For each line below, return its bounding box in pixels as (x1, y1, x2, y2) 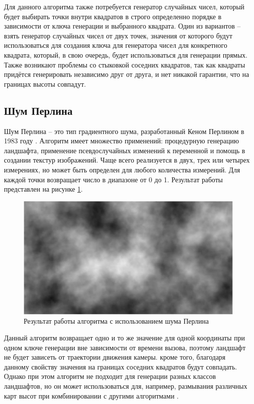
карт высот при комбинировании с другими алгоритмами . (4, 390, 179, 401)
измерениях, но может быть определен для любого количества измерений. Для (4, 164, 240, 174)
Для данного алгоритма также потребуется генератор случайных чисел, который (4, 1, 245, 11)
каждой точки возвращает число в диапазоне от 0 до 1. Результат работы (4, 174, 223, 184)
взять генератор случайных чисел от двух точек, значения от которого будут (4, 30, 233, 40)
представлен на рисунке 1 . (4, 184, 83, 194)
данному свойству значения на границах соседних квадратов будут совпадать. (4, 361, 237, 371)
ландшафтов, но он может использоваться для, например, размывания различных (4, 381, 248, 391)
